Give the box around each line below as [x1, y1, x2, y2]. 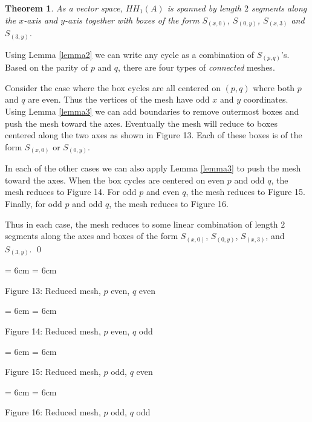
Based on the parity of [5, 61, 88, 74]
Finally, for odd [5, 197, 62, 209]
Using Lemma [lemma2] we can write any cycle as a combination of [5, 48, 255, 60]
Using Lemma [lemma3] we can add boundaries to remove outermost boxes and [5, 104, 299, 117]
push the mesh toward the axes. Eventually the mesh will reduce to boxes [5, 117, 278, 129]
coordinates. [243, 93, 288, 106]
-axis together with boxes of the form [65, 13, 200, 26]
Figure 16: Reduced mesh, [5, 406, 101, 418]
